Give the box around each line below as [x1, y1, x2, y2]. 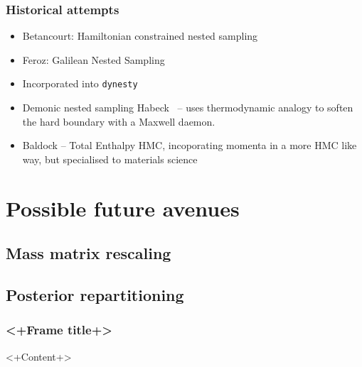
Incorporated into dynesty [22, 76, 138, 91]
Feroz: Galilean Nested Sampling [22, 52, 165, 67]
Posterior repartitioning [6, 283, 184, 305]
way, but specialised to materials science [22, 151, 198, 166]
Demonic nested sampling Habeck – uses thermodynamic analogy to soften [22, 100, 353, 115]
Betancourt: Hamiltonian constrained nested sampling [22, 28, 258, 43]
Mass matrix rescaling [6, 242, 171, 264]
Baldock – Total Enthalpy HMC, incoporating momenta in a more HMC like [22, 138, 357, 153]
